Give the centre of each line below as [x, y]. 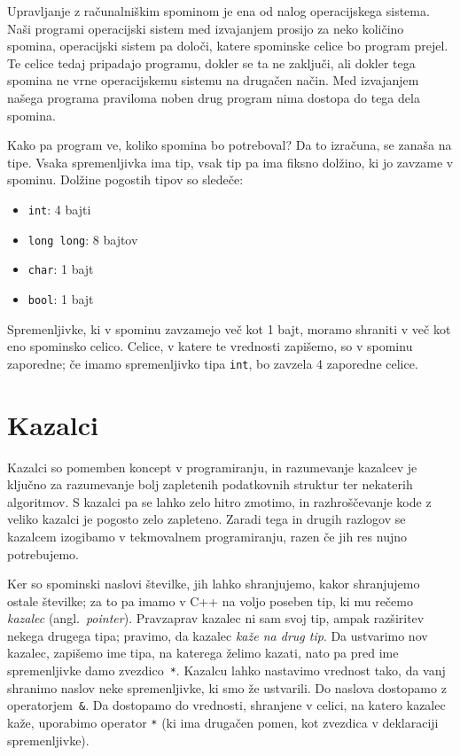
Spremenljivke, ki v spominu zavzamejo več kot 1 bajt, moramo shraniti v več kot [229, 328]
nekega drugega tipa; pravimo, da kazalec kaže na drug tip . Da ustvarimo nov [218, 635]
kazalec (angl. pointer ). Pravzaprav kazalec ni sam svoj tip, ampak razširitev [216, 618]
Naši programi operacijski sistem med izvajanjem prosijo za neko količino [206, 28]
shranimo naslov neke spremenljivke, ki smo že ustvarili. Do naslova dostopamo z [227, 687]
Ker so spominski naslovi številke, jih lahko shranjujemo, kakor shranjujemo [214, 584]
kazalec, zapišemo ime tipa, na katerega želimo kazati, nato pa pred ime [203, 653]
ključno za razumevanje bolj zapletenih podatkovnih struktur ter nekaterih [210, 484]
